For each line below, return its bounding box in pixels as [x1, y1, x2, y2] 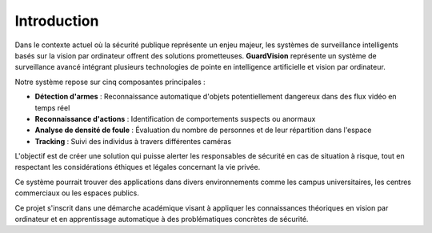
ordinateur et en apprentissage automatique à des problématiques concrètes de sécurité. [14, 215, 309, 224]
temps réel [34, 102, 70, 112]
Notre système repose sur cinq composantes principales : [14, 77, 206, 86]
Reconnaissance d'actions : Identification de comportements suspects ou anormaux [34, 114, 316, 123]
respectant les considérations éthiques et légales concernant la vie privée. [14, 163, 261, 172]
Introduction [14, 12, 99, 30]
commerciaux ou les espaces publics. [14, 188, 139, 198]
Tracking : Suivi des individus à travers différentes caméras [34, 136, 232, 146]
